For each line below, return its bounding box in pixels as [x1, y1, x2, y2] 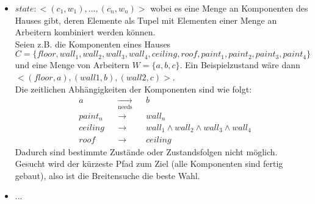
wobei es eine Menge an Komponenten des [150, 2, 308, 14]
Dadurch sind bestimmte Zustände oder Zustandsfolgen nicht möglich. [15, 145, 278, 158]
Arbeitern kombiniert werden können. [15, 26, 156, 38]
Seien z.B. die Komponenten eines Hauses [15, 37, 171, 50]
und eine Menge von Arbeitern [15, 58, 129, 71]
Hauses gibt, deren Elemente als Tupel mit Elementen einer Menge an [15, 13, 277, 26]
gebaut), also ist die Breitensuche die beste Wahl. [15, 169, 200, 181]
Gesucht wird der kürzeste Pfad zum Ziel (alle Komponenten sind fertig [15, 157, 283, 170]
